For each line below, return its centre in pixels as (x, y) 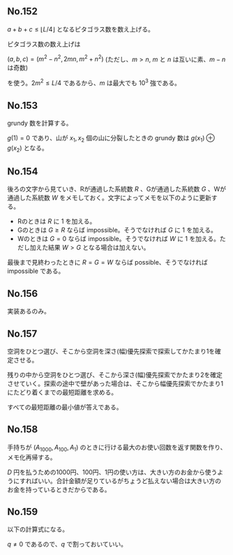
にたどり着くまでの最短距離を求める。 (62, 392)
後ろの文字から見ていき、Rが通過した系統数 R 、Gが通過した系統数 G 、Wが (117, 189)
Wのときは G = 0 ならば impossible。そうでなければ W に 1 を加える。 (119, 239)
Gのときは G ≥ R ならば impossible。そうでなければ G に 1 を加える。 (117, 230)
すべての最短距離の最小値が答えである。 (65, 407)
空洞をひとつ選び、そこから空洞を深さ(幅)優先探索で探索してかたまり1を (111, 351)
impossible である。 (36, 271)
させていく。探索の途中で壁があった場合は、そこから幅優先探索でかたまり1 (115, 383)
